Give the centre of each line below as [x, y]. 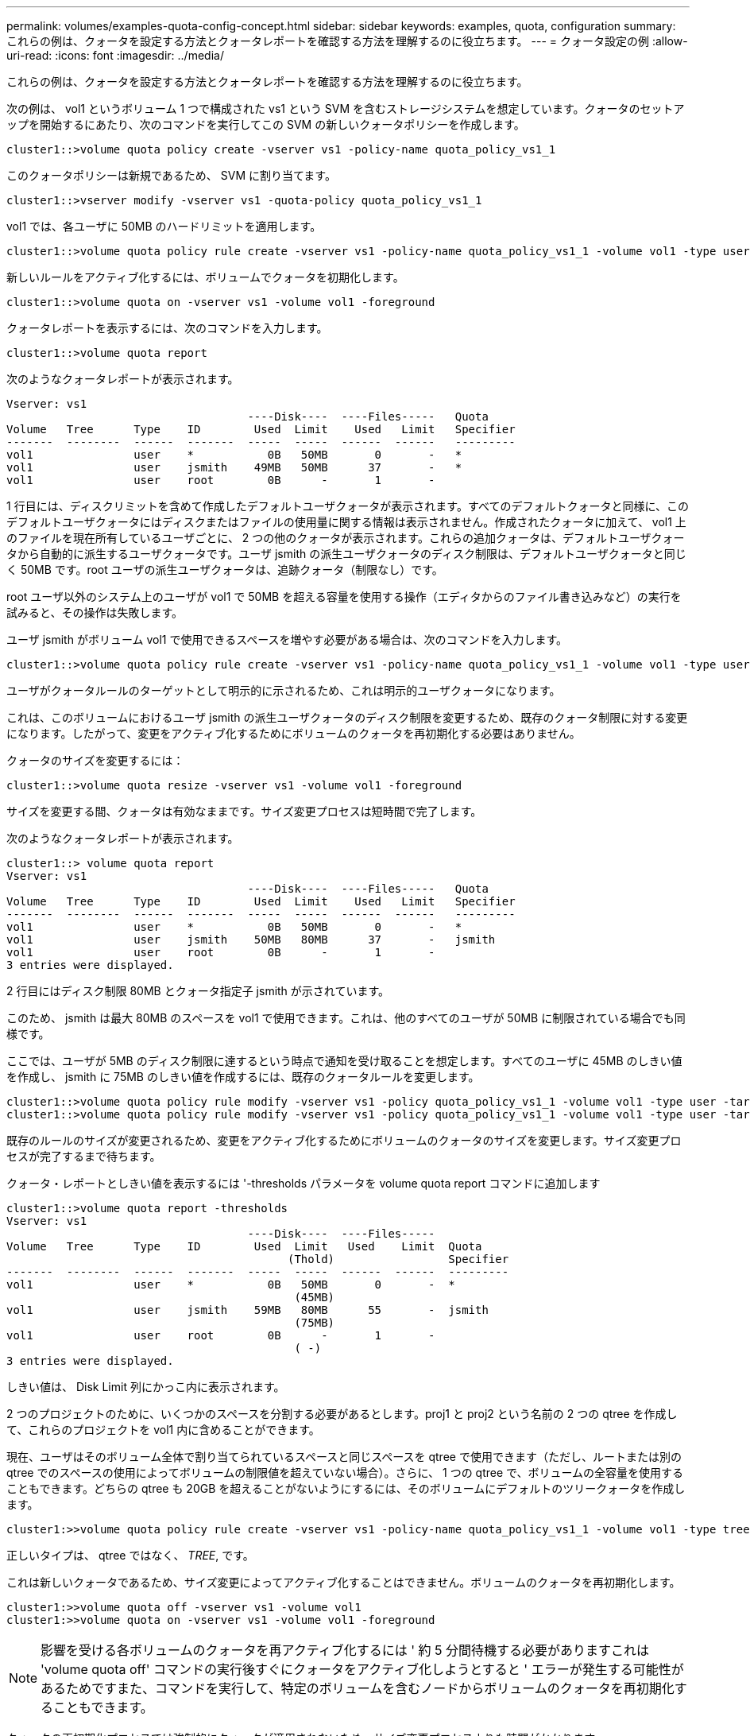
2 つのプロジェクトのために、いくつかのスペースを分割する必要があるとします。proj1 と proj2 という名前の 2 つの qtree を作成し [342, 1414]
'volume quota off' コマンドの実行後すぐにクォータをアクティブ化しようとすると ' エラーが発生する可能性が [362, 1669]
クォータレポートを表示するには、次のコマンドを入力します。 [167, 328]
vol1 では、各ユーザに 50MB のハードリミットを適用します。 [164, 226]
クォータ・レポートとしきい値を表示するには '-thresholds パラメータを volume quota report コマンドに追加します [303, 1183]
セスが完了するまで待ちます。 [84, 1156]
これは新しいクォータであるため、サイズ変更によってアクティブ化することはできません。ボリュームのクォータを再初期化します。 [344, 1582]
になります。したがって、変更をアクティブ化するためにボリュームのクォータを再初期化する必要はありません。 [294, 733]
